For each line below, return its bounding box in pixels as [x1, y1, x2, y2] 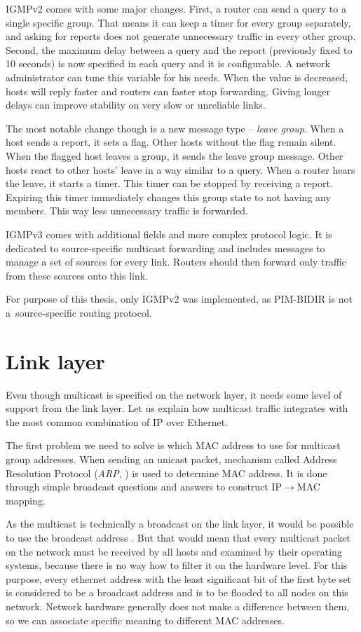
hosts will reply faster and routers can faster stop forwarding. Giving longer [6, 83, 330, 98]
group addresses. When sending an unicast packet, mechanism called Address [6, 451, 337, 466]
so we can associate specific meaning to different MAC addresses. [6, 612, 285, 627]
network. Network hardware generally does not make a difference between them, [6, 598, 350, 613]
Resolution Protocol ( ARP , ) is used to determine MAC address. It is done [6, 465, 327, 480]
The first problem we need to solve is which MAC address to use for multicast [6, 438, 341, 453]
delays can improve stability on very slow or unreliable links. [6, 97, 266, 112]
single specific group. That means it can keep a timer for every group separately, [6, 15, 351, 29]
